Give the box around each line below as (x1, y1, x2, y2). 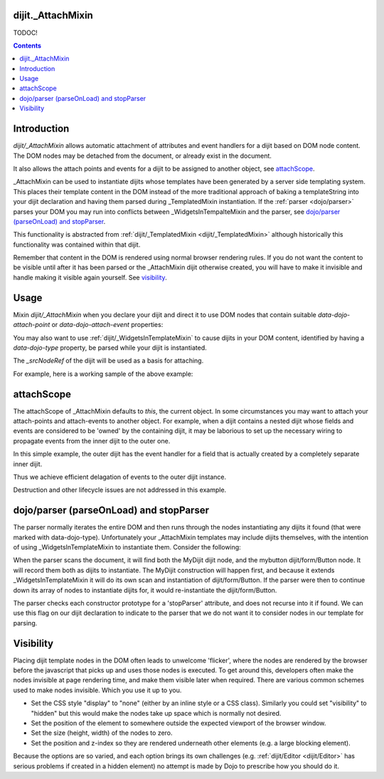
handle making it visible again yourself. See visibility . (13, 273, 167, 281)
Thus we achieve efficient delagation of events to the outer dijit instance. (13, 473, 227, 481)
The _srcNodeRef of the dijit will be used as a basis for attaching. (13, 356, 204, 365)
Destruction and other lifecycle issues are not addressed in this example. (13, 485, 227, 494)
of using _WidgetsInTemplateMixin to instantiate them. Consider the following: (13, 543, 241, 552)
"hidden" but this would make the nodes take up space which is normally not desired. (31, 709, 282, 717)
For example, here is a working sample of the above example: (13, 370, 193, 378)
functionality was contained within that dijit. (13, 240, 141, 249)
